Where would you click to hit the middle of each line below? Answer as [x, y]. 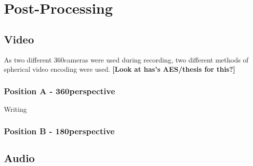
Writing [15, 109]
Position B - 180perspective [59, 131]
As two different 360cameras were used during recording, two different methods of [126, 59]
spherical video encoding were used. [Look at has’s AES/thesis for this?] [120, 69]
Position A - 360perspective [60, 91]
